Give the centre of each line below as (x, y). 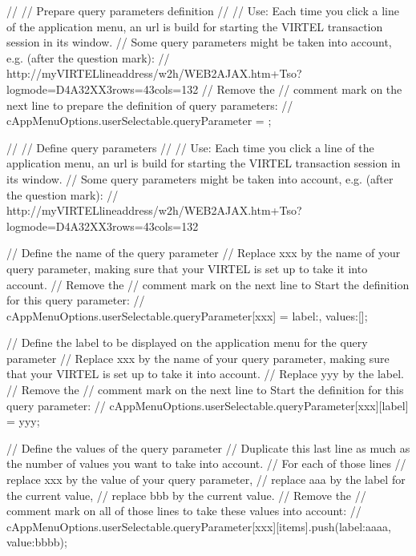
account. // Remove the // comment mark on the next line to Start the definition (208, 284)
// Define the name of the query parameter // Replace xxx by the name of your (204, 253)
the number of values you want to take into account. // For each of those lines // (206, 463)
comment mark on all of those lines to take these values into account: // (184, 511)
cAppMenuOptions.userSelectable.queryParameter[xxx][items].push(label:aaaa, (199, 526)
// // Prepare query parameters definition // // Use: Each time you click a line (203, 10)
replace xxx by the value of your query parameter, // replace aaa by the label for (206, 479)
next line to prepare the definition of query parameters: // (150, 105)
